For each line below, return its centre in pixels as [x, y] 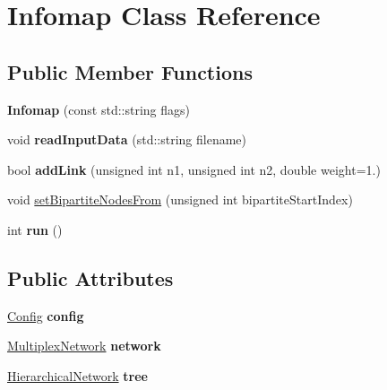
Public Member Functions [130, 71]
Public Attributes [90, 277]
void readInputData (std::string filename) [127, 139]
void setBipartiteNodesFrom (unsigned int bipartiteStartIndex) [180, 199]
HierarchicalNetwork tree [77, 375]
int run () [35, 229]
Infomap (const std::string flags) [99, 109]
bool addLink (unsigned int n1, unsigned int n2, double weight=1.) [194, 169]
